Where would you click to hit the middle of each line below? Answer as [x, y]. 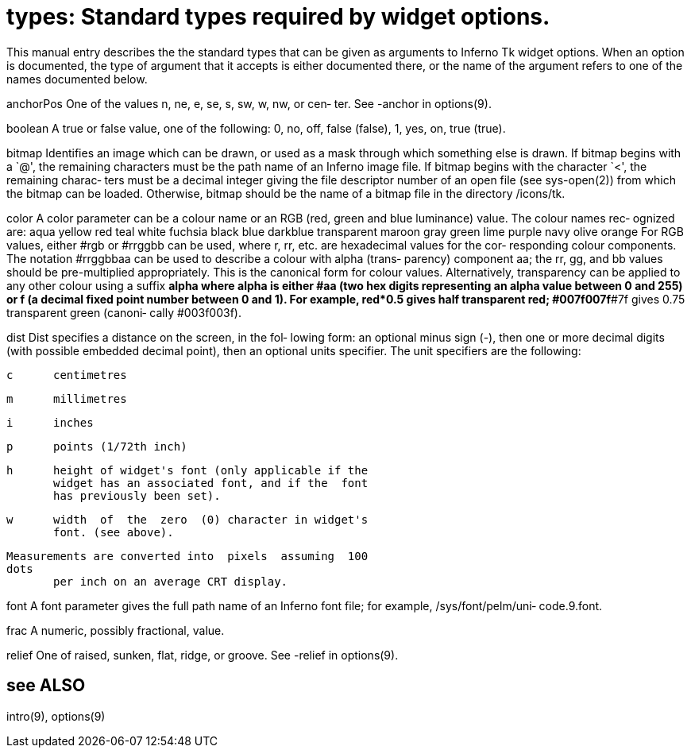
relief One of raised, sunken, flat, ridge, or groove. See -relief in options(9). [203, 655]
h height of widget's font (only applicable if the [187, 470]
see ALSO [46, 686]
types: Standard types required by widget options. [278, 17]
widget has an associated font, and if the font [211, 483]
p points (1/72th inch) [97, 446]
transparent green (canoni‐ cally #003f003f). [124, 312]
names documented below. [77, 79]
